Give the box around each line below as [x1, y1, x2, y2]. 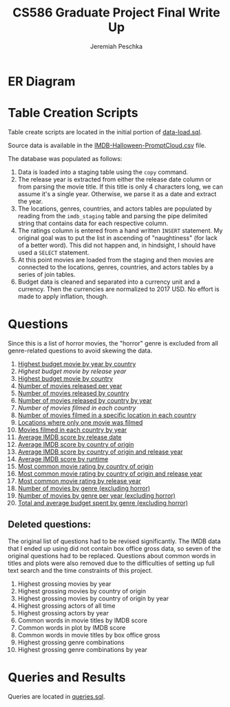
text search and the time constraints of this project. [8, 566, 153, 574]
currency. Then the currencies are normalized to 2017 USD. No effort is [17, 284, 220, 293]
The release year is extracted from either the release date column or [17, 175, 212, 183]
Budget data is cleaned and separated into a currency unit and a [17, 277, 200, 286]
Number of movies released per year [17, 381, 123, 390]
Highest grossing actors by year [17, 609, 109, 617]
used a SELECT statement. [17, 248, 90, 256]
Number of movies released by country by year [17, 396, 152, 404]
